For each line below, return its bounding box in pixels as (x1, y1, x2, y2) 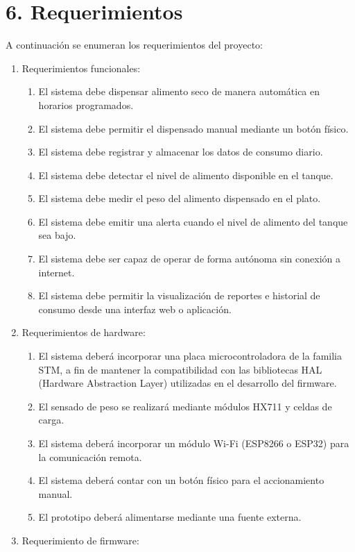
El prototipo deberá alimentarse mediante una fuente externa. (38, 510, 302, 524)
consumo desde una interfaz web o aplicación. (38, 301, 232, 316)
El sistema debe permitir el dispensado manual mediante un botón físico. (38, 121, 349, 135)
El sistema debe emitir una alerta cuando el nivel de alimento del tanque (38, 214, 348, 228)
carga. (38, 412, 64, 427)
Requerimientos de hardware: (21, 325, 146, 340)
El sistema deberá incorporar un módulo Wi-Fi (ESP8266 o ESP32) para (38, 436, 349, 450)
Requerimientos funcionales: (21, 60, 141, 75)
